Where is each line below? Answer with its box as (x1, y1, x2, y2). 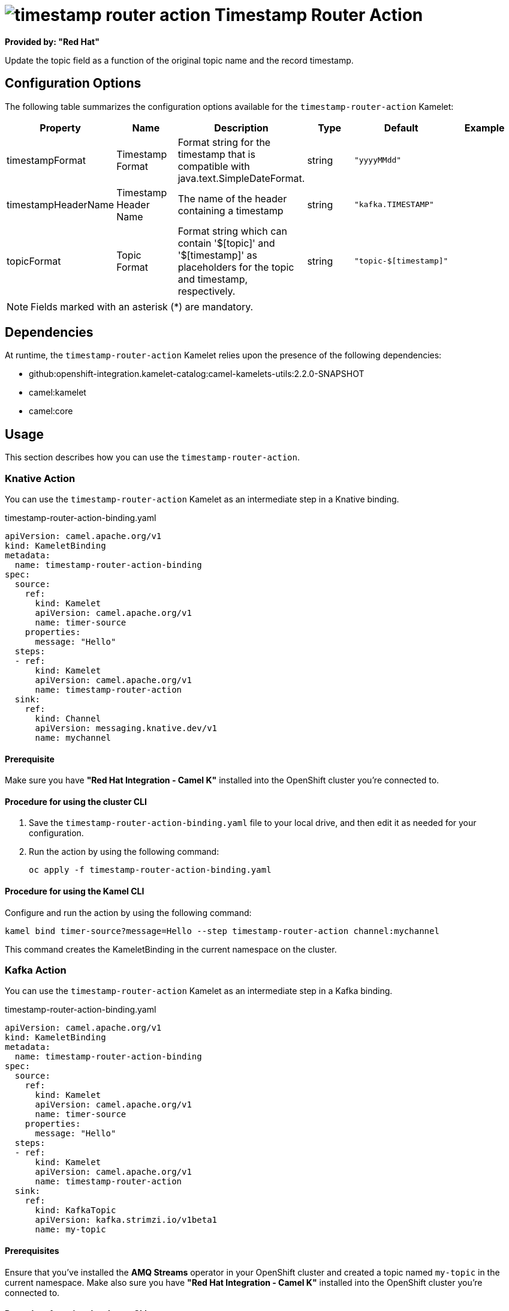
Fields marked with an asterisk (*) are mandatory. (31, 300, 254, 313)
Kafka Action (5, 964, 67, 977)
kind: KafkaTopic (35, 1205, 116, 1216)
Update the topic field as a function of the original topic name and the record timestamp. (5, 55, 354, 65)
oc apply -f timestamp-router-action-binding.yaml (29, 865, 272, 875)
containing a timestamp (177, 204, 284, 217)
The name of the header (177, 192, 287, 205)
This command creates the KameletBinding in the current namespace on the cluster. (5, 944, 337, 954)
